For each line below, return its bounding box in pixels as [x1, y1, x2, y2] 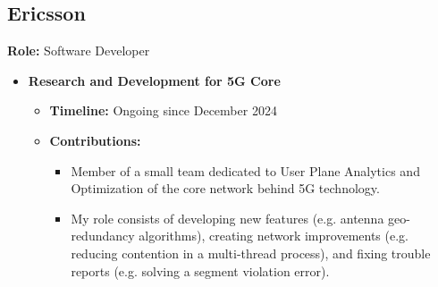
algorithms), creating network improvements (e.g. [139, 226, 409, 245]
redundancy [71, 226, 135, 245]
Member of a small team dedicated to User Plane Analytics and [71, 161, 420, 180]
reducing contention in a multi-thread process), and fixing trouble [71, 243, 431, 262]
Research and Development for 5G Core [28, 71, 281, 89]
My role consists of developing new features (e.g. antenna [71, 208, 384, 227]
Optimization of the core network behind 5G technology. [71, 179, 380, 198]
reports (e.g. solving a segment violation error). [71, 261, 330, 280]
